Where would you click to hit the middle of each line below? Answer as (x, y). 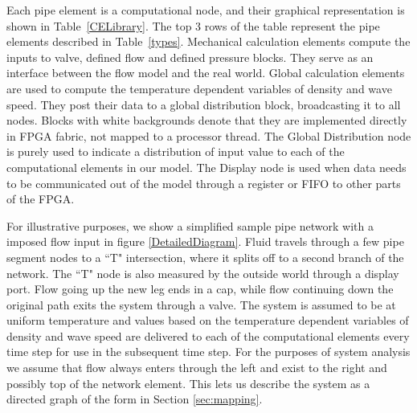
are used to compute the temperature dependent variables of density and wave (199, 88)
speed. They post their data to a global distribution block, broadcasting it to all (204, 104)
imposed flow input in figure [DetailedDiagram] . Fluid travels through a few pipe (205, 241)
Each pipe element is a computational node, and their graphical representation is (206, 10)
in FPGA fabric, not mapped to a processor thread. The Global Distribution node (209, 135)
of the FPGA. (41, 199)
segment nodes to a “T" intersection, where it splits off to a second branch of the (205, 257)
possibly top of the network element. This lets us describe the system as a (188, 383)
